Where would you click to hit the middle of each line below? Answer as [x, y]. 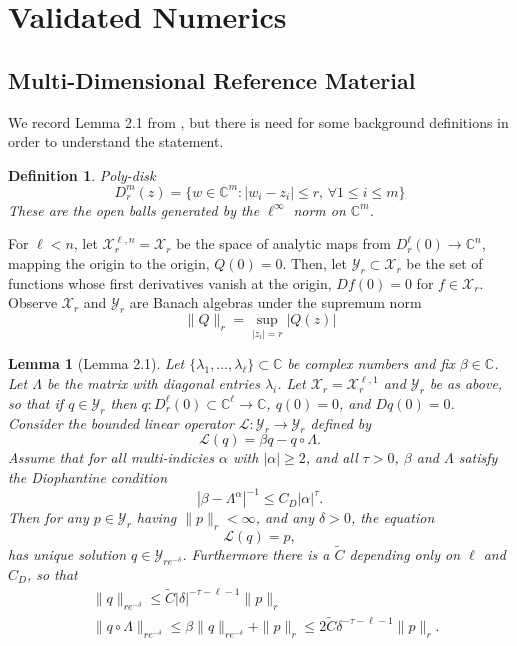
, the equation [392, 517]
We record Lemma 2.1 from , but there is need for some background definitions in [258, 121]
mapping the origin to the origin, [109, 263]
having [156, 517]
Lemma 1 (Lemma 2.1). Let [96, 363]
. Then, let [314, 263]
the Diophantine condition [88, 477]
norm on [319, 209]
